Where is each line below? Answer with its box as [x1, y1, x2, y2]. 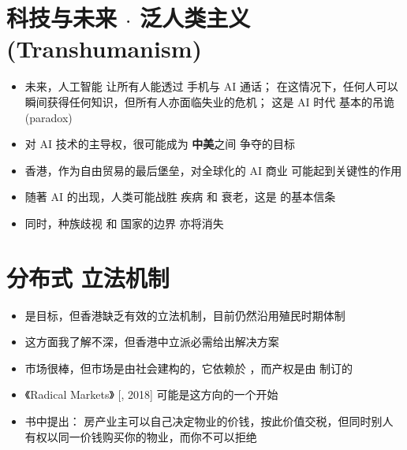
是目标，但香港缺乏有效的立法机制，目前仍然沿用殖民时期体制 [24, 307, 345, 323]
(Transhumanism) [6, 32, 202, 65]
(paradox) [24, 109, 73, 125]
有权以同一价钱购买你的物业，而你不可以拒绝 [24, 428, 257, 444]
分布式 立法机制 [6, 261, 170, 293]
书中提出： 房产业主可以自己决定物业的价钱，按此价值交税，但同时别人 [24, 412, 394, 429]
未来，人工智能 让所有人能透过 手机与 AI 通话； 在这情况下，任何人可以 [24, 78, 398, 95]
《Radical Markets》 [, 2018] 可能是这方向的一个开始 [24, 386, 278, 403]
